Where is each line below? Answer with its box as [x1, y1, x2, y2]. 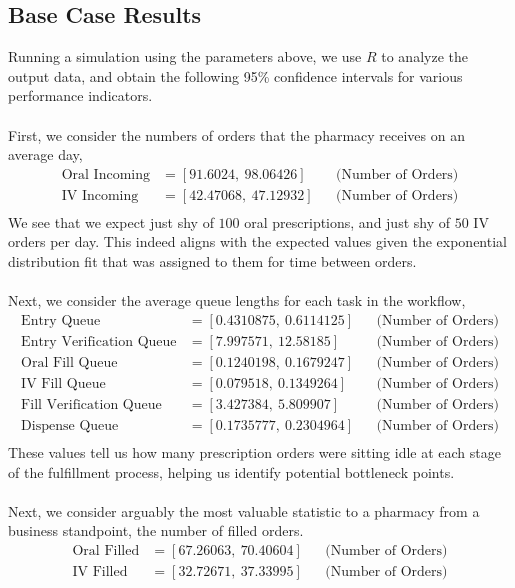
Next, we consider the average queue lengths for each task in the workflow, [8, 290, 466, 311]
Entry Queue [21, 313, 101, 328]
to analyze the [381, 46, 468, 67]
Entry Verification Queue [21, 334, 177, 349]
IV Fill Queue [21, 376, 106, 391]
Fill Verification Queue [21, 397, 162, 412]
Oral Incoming [61, 167, 150, 182]
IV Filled [72, 565, 128, 580]
